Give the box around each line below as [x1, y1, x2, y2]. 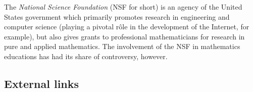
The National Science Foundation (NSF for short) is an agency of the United [4, 2, 242, 12]
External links [4, 75, 79, 91]
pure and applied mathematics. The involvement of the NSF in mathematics [4, 41, 240, 52]
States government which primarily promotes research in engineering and [4, 11, 230, 22]
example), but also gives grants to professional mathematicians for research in [4, 31, 245, 41]
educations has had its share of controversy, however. [4, 51, 168, 61]
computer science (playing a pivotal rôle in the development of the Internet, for [4, 21, 249, 32]
